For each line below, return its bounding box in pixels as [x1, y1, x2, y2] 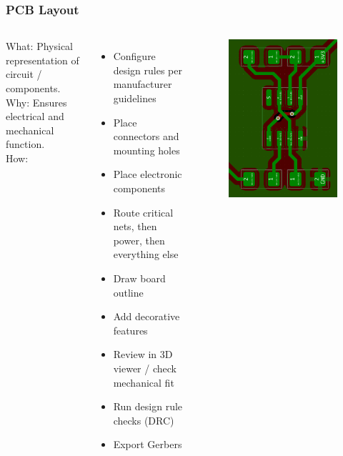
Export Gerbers [113, 437, 182, 452]
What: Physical [6, 39, 74, 54]
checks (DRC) [113, 412, 174, 427]
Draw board [113, 270, 166, 285]
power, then [113, 232, 165, 247]
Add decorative [113, 309, 180, 324]
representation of [6, 52, 79, 67]
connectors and [113, 129, 179, 144]
